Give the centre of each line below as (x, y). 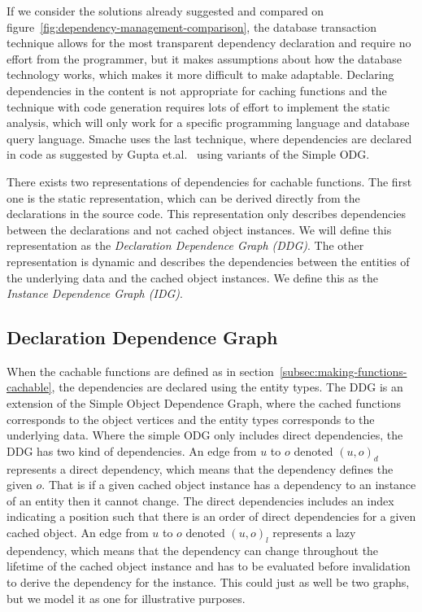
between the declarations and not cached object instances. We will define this (199, 229)
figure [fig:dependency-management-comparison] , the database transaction (192, 26)
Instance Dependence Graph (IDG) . (95, 293)
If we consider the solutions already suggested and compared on (165, 11)
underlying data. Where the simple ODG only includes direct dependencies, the (205, 435)
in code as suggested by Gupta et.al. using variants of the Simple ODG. (188, 154)
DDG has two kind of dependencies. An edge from (132, 450)
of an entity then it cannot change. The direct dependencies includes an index (200, 500)
